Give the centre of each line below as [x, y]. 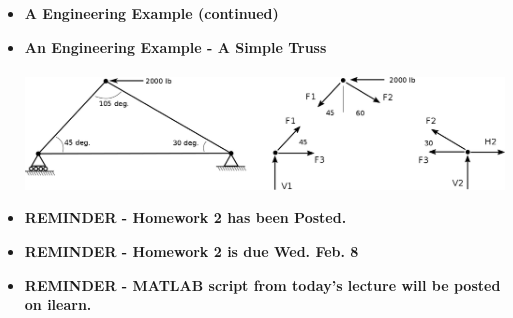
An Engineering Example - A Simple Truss [175, 46]
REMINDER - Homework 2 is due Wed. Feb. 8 [191, 250]
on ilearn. [58, 304]
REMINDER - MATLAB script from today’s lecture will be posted [262, 284]
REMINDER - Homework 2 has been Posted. [185, 217]
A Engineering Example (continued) [151, 13]
